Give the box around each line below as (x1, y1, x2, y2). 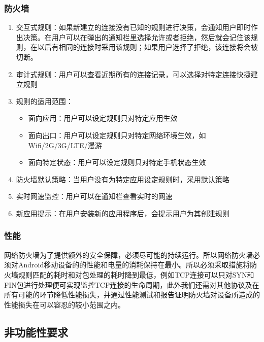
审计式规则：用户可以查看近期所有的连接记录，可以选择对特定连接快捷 (16, 69, 251, 79)
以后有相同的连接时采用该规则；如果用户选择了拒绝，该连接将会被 (37, 42, 258, 52)
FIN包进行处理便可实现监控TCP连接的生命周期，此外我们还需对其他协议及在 (4, 279, 259, 290)
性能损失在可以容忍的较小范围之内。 (4, 299, 125, 310)
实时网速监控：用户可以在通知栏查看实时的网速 (16, 191, 173, 201)
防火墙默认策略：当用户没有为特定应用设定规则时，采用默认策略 (16, 174, 229, 184)
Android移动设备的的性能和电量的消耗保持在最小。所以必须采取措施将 (18, 259, 250, 270)
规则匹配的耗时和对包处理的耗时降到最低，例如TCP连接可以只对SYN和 (18, 269, 254, 280)
